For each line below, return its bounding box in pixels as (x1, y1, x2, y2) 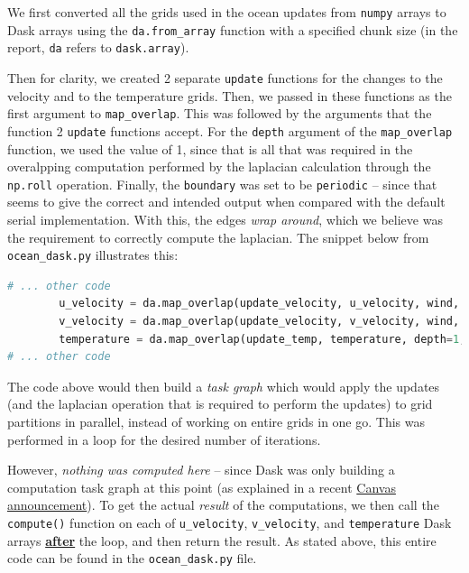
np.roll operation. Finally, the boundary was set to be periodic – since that (7, 174, 437, 193)
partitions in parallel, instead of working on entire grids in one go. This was (7, 411, 425, 430)
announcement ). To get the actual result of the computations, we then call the (7, 495, 439, 514)
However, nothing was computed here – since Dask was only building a (7, 460, 395, 479)
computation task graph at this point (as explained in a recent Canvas (7, 477, 396, 496)
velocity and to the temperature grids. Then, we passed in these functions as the (7, 86, 452, 105)
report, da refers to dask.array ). (7, 38, 189, 57)
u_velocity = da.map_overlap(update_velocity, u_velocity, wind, (59, 297, 460, 310)
